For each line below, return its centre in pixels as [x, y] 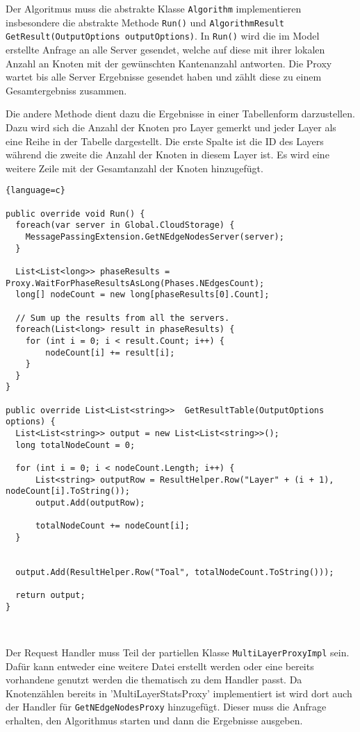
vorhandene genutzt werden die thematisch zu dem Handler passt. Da [154, 680]
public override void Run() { [75, 214]
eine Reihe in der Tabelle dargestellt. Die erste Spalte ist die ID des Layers [165, 141]
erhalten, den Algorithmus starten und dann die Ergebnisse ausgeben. [154, 720]
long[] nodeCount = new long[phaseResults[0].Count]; [142, 295]
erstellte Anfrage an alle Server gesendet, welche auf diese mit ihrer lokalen [165, 49]
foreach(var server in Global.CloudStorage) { [125, 225]
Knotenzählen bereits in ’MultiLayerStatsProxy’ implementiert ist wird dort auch [179, 693]
